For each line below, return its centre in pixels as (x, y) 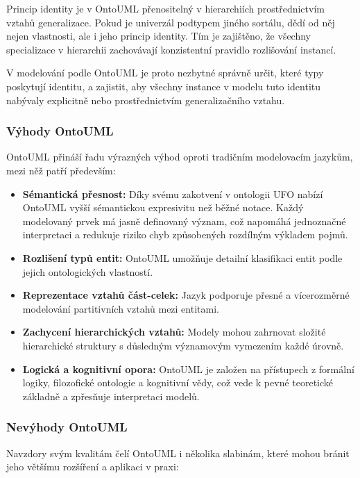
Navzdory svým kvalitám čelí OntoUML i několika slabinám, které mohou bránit (178, 453)
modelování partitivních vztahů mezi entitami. (121, 308)
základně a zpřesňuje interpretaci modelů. (111, 396)
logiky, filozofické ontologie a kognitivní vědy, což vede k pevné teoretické (178, 382)
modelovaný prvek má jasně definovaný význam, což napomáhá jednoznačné (184, 221)
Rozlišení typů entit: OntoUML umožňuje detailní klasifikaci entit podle (182, 257)
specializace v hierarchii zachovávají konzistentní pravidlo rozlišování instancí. (171, 49)
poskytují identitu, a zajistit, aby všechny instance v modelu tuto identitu (164, 86)
